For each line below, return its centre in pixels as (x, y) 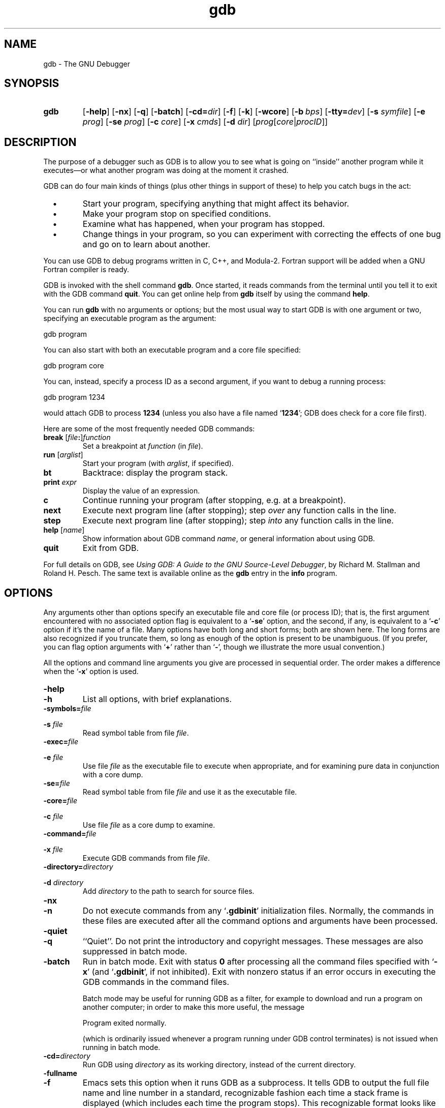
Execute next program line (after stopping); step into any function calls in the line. (238, 521)
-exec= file (61, 742)
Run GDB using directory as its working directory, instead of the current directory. (219, 1065)
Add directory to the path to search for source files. (168, 891)
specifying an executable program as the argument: (130, 318)
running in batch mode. (121, 1047)
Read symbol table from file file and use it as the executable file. (190, 792)
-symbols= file (67, 709)
